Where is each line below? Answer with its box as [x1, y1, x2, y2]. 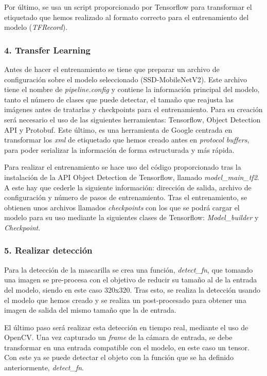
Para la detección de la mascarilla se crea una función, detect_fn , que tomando [4, 264, 253, 275]
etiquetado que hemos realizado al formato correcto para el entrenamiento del [4, 11, 249, 22]
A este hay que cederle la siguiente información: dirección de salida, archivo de [4, 182, 252, 192]
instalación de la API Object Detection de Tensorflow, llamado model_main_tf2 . [4, 171, 259, 182]
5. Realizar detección [4, 244, 93, 257]
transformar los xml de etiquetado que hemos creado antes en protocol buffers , [4, 134, 250, 145]
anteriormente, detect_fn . [4, 362, 84, 373]
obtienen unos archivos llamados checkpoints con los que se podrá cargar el [4, 202, 240, 212]
